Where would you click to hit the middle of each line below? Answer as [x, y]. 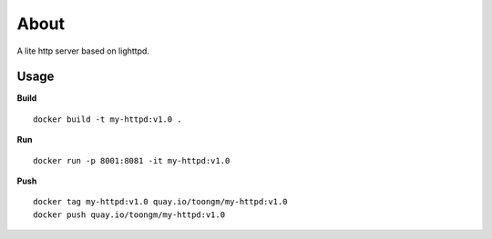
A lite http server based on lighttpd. [83, 51]
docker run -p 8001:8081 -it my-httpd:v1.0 [132, 160]
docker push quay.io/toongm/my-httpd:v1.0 [129, 214]
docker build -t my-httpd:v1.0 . [108, 119]
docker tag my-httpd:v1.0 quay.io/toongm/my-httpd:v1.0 [160, 202]
